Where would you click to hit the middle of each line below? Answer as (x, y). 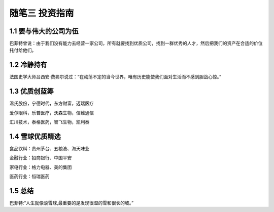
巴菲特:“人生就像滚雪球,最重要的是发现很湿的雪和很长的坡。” (72, 203)
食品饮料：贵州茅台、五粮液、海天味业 (49, 148)
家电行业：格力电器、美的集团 (41, 167)
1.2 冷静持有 (28, 65)
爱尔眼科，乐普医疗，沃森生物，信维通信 (52, 113)
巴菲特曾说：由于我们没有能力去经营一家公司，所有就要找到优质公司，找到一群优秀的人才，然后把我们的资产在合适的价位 (136, 44)
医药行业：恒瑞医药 (29, 177)
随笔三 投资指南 (42, 13)
